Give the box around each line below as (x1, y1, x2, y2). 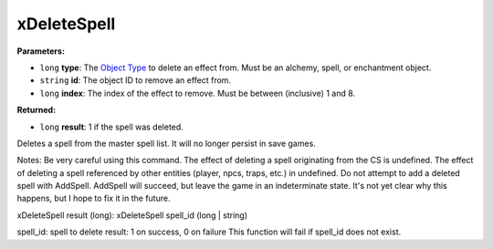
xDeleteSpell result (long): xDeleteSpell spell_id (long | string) (16, 210, 248, 221)
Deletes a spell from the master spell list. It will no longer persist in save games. (16, 138, 317, 149)
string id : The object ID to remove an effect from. (39, 75, 232, 86)
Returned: (16, 105, 57, 116)
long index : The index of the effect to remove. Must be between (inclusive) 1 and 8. (39, 88, 356, 99)
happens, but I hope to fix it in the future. (16, 192, 171, 204)
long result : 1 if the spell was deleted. (39, 121, 184, 132)
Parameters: (16, 46, 66, 57)
